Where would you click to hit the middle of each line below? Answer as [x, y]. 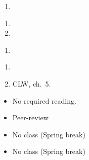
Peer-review [30, 117]
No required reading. [44, 100]
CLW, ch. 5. [32, 83]
